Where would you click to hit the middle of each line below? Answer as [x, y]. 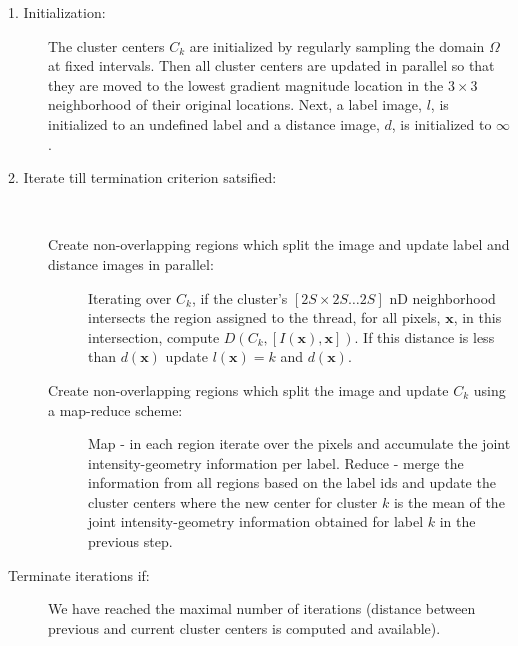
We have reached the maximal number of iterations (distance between [262, 608]
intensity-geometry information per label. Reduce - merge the [276, 462]
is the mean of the [449, 501]
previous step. [130, 541]
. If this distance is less [424, 336]
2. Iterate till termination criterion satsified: [142, 177]
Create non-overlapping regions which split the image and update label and [279, 244]
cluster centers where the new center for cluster [233, 501]
